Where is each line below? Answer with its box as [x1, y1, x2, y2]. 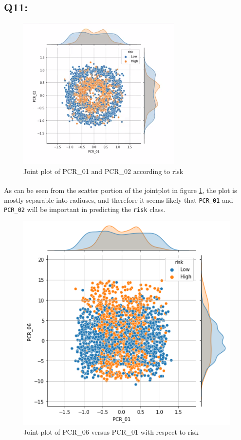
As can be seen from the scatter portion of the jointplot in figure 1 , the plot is [4, 185, 237, 195]
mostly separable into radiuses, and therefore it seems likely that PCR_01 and [4, 194, 233, 205]
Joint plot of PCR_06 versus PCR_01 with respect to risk [23, 426, 199, 437]
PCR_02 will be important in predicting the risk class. [4, 204, 166, 214]
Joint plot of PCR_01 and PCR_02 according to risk [23, 166, 184, 176]
